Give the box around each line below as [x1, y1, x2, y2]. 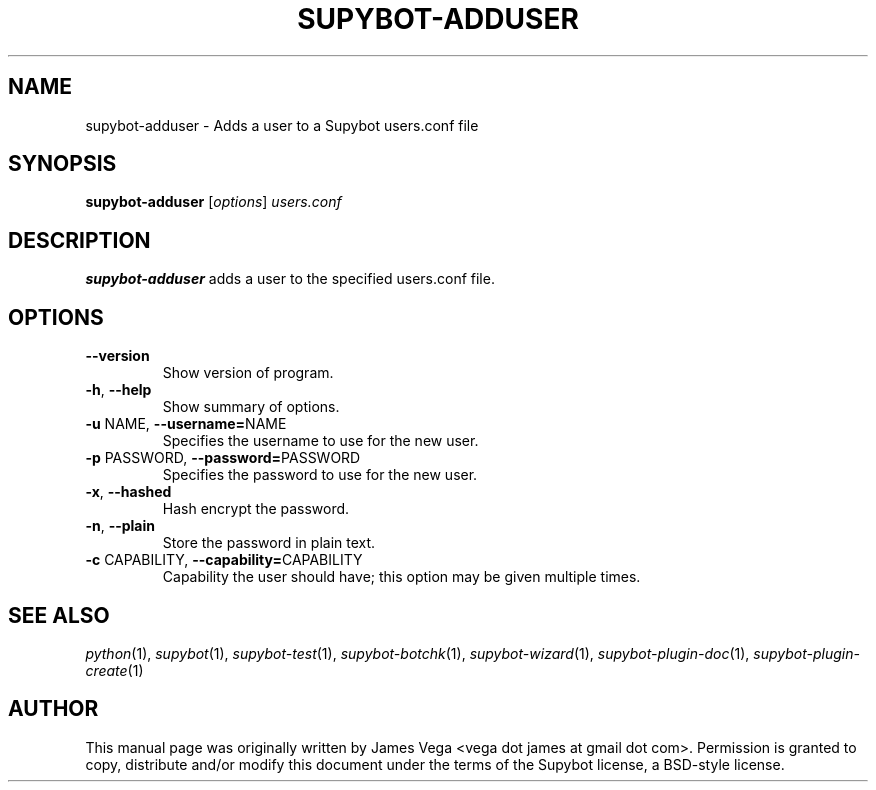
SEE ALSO [8, 602, 110, 628]
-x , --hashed [85, 483, 172, 501]
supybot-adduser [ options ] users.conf [85, 193, 342, 211]
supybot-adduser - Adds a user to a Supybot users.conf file [85, 116, 479, 134]
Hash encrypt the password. [162, 500, 350, 518]
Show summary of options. [162, 398, 340, 416]
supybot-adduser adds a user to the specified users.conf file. [85, 270, 495, 288]
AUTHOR [8, 696, 99, 722]
